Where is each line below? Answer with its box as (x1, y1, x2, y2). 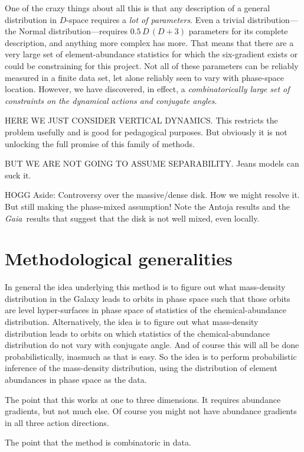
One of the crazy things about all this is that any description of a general (5, 2, 270, 14)
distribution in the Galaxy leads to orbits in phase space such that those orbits (5, 292, 290, 304)
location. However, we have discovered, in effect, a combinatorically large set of (5, 83, 290, 95)
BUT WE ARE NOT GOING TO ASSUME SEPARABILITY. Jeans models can (5, 157, 299, 170)
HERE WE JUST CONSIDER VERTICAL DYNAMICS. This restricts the (5, 114, 278, 126)
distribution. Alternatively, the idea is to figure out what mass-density (5, 316, 259, 327)
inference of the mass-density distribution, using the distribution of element (5, 362, 277, 374)
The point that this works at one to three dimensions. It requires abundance (5, 393, 281, 405)
